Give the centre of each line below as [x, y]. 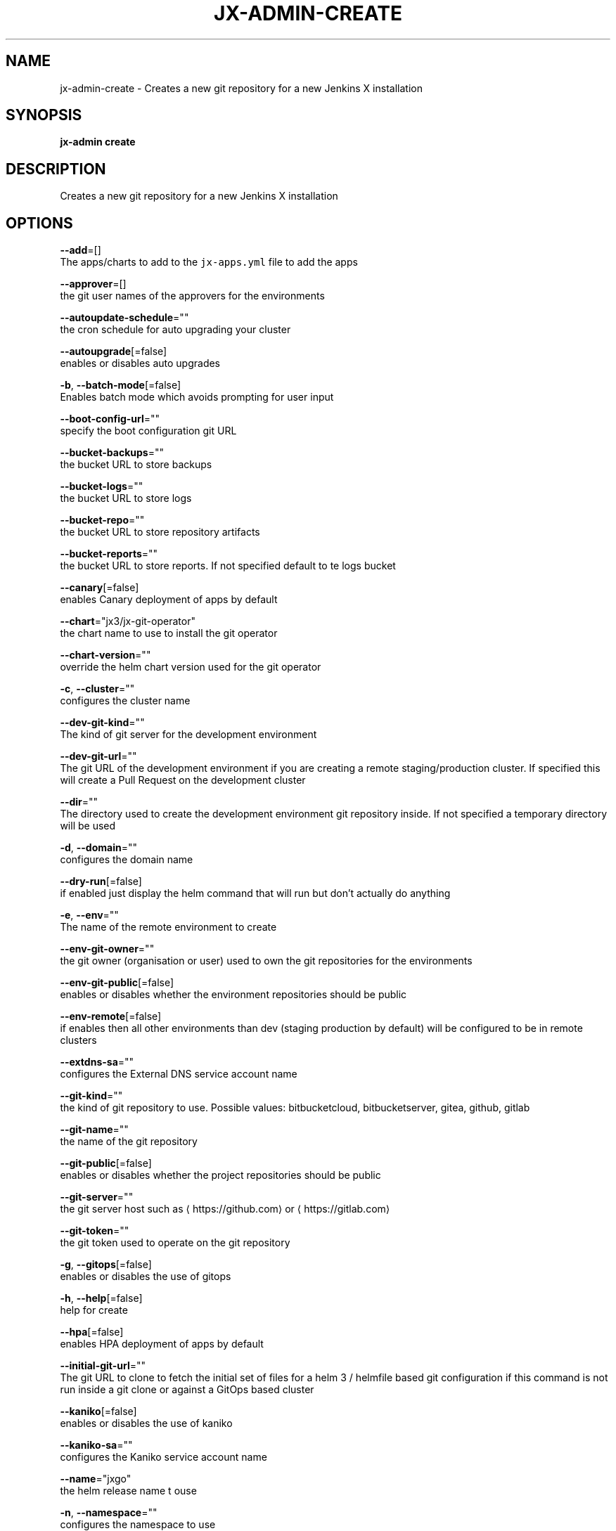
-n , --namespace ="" [109, 1513]
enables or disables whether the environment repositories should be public [233, 995]
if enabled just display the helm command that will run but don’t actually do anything [255, 893]
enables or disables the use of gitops [146, 1277]
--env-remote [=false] [111, 1016]
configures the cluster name [125, 701]
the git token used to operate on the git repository [175, 1243]
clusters [78, 1040]
